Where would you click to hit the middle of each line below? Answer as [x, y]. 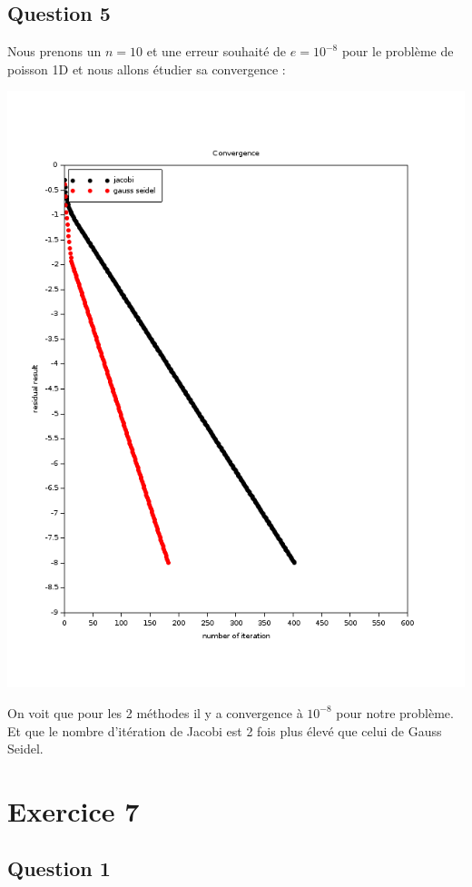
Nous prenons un [54, 51]
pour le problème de [398, 51]
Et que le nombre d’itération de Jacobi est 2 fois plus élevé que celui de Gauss [225, 730]
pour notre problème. [395, 712]
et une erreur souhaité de [216, 51]
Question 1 [59, 868]
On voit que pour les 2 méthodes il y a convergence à [155, 712]
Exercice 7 [74, 810]
